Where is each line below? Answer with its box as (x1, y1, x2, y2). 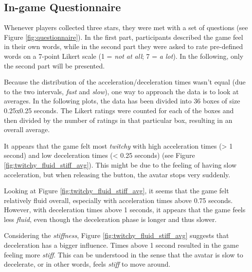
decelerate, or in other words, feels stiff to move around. (4, 259, 171, 269)
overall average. (4, 124, 50, 135)
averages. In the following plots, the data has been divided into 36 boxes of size (4, 96, 240, 106)
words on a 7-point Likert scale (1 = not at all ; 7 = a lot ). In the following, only (4, 51, 244, 61)
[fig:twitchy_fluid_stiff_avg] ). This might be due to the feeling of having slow (4, 159, 237, 170)
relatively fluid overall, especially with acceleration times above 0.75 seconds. (4, 195, 233, 205)
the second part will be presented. (4, 60, 105, 70)
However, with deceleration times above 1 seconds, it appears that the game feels (4, 204, 246, 215)
